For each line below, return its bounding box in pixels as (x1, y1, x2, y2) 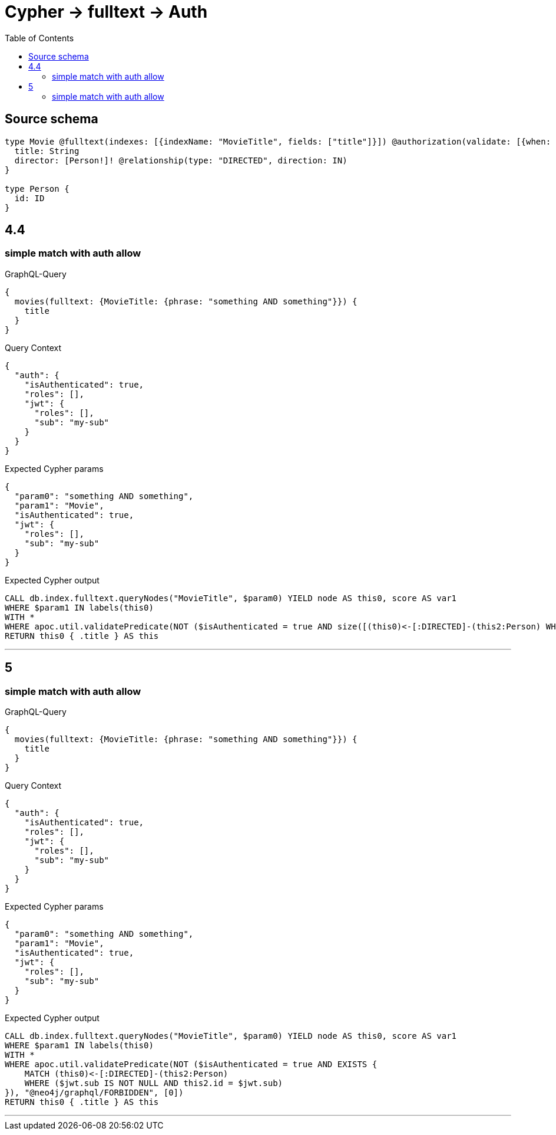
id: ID (14, 193, 45, 203)
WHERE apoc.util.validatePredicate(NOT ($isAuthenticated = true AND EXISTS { (5, 1059, 378, 1070)
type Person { (5, 183, 69, 193)
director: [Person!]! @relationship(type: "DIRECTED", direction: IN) (14, 155, 347, 165)
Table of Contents (5, 32, 74, 43)
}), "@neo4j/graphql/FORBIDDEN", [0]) (5, 1088, 184, 1098)
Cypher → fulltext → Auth (5, 2, 208, 22)
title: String (14, 146, 80, 156)
